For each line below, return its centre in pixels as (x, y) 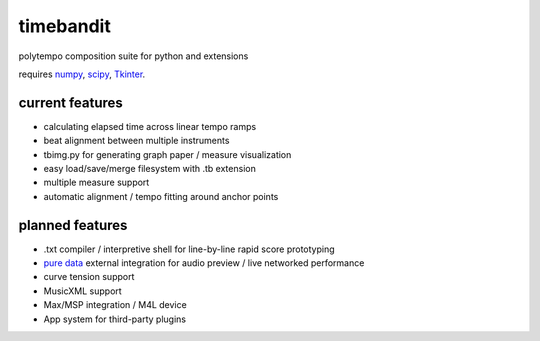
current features (71, 102)
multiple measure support (96, 182)
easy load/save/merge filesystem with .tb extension (150, 169)
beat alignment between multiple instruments (136, 141)
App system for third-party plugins (115, 319)
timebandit (65, 26)
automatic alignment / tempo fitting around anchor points (161, 196)
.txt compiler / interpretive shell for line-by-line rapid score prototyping (189, 249)
